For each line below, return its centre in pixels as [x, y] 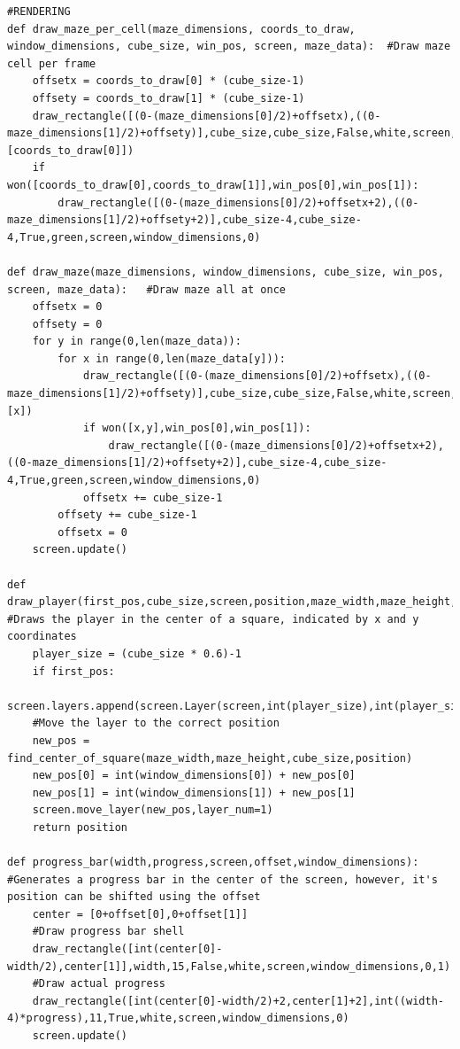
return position [80, 827]
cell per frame [52, 63]
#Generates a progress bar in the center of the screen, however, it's [222, 879]
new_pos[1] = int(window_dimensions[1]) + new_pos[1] [194, 793]
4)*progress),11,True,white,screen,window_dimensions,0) [178, 1018]
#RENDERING [39, 12]
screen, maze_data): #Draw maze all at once [146, 289]
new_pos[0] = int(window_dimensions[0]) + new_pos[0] [194, 776]
